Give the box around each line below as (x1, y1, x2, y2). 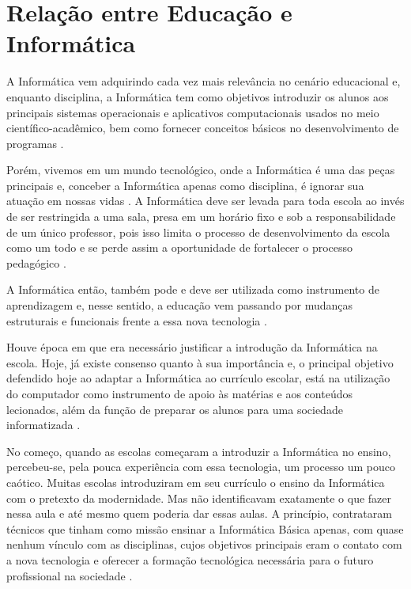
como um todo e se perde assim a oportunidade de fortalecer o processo (6, 239, 353, 256)
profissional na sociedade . (6, 567, 133, 583)
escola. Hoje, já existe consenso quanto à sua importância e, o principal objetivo (6, 354, 394, 370)
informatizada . (6, 416, 81, 433)
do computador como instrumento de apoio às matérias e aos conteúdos (6, 386, 353, 401)
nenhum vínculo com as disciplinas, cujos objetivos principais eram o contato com (6, 536, 402, 553)
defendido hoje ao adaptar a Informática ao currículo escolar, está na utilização (6, 370, 390, 386)
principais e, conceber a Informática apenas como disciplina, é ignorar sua (6, 177, 364, 193)
